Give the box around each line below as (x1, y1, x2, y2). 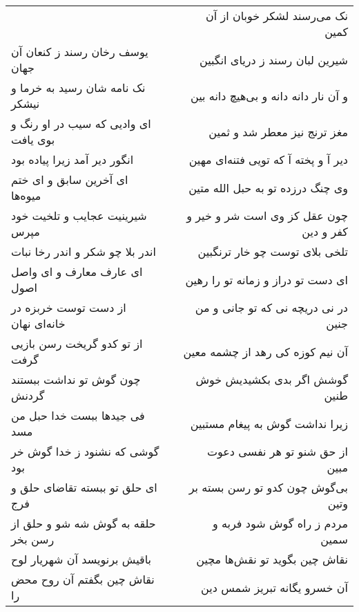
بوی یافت (11, 131, 55, 147)
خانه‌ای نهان (11, 315, 66, 331)
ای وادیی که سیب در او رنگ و (11, 115, 151, 131)
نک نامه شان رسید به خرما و (11, 80, 146, 95)
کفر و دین (302, 223, 348, 239)
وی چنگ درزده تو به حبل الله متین (188, 179, 348, 196)
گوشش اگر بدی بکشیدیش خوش (195, 371, 348, 387)
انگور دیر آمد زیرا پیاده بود (11, 151, 134, 167)
